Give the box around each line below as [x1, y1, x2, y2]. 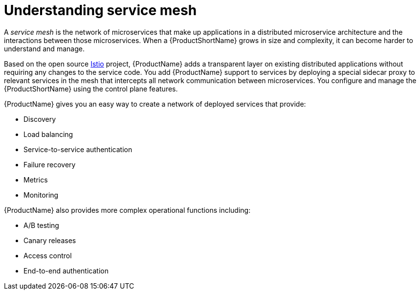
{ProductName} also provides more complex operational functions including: [4, 205, 251, 214]
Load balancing [23, 130, 73, 138]
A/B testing [23, 221, 59, 229]
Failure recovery [23, 160, 76, 169]
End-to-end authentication [23, 266, 109, 275]
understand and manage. [4, 44, 85, 53]
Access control [23, 251, 72, 260]
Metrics [23, 175, 48, 184]
